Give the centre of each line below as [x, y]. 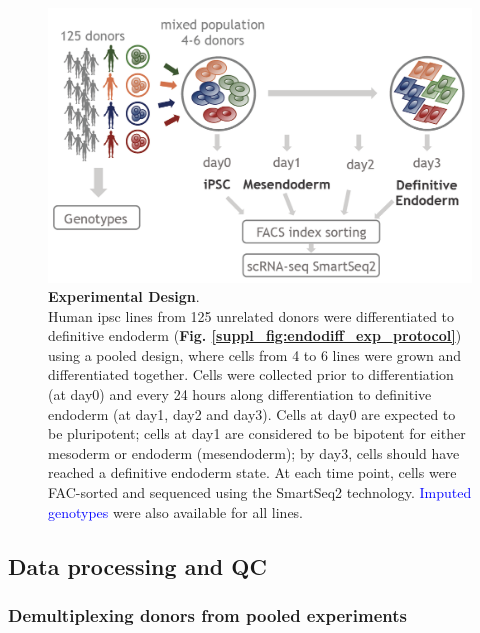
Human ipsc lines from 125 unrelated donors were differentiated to [251, 315]
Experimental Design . [124, 296]
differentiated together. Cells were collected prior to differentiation [251, 374]
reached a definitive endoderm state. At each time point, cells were [252, 472]
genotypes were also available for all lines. [176, 511]
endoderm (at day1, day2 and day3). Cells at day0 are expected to [252, 413]
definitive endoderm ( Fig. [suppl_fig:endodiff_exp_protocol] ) [255, 335]
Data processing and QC [137, 565]
